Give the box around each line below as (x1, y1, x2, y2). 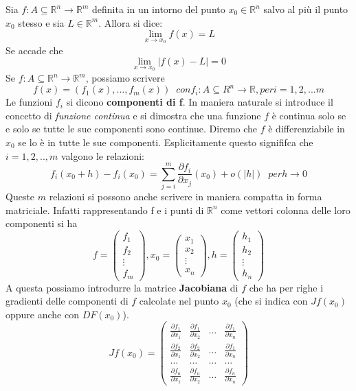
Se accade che (5, 43, 63, 57)
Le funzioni (5, 95, 53, 109)
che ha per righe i (249, 280, 324, 294)
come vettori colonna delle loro (221, 202, 351, 217)
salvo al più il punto (263, 2, 348, 16)
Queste (5, 189, 35, 204)
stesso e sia (18, 15, 65, 29)
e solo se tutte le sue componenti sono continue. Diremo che (5, 121, 258, 136)
